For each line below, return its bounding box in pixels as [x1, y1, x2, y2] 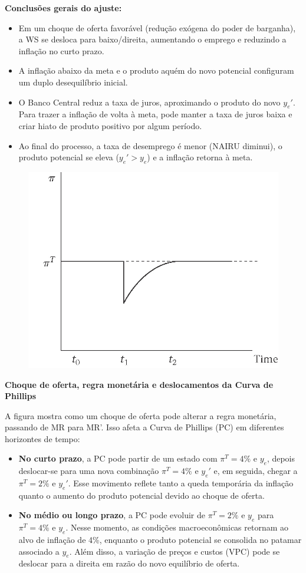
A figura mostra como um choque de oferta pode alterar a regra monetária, [5, 409, 277, 421]
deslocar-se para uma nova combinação [18, 465, 159, 477]
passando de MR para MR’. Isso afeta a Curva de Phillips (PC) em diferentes [5, 421, 284, 433]
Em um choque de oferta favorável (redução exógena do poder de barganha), [18, 21, 296, 34]
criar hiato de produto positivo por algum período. [18, 119, 202, 131]
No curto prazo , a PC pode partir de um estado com [18, 452, 218, 465]
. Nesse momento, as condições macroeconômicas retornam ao [65, 521, 289, 534]
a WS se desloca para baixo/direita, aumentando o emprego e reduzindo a [18, 33, 287, 45]
